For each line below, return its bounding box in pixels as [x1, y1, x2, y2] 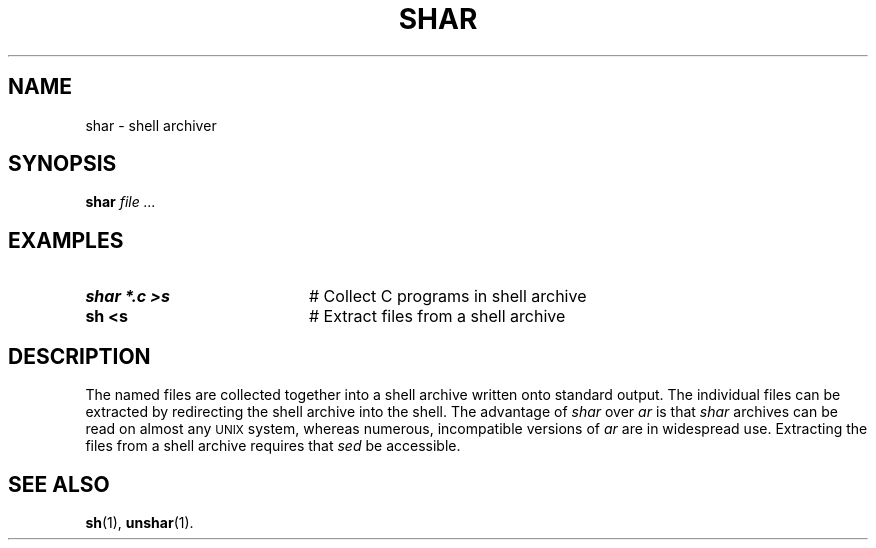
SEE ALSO [8, 471, 110, 497]
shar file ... [85, 193, 156, 211]
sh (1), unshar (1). [85, 513, 194, 531]
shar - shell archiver [85, 116, 217, 134]
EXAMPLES [8, 227, 124, 253]
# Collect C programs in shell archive [308, 286, 587, 307]
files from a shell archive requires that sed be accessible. [85, 437, 461, 455]
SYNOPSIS [8, 151, 117, 177]
